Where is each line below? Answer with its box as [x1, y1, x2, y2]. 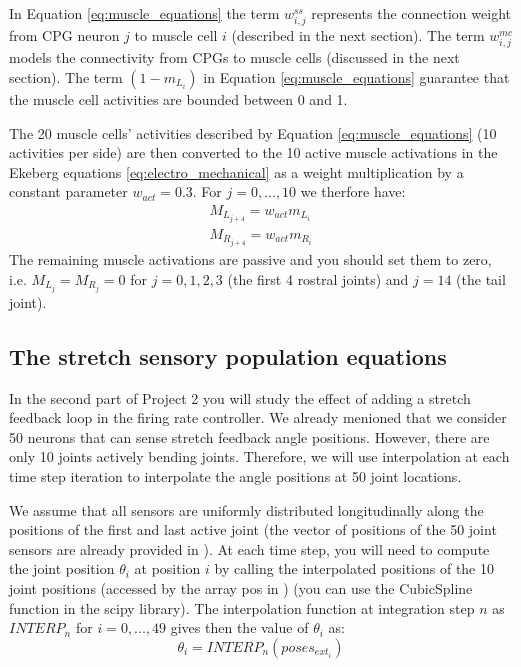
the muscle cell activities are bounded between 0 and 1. [9, 88, 348, 109]
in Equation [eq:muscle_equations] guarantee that [203, 66, 510, 87]
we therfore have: [300, 181, 406, 202]
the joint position [9, 558, 115, 579]
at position [134, 558, 201, 579]
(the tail [456, 268, 506, 289]
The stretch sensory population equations [9, 340, 447, 371]
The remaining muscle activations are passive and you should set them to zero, [9, 249, 492, 270]
